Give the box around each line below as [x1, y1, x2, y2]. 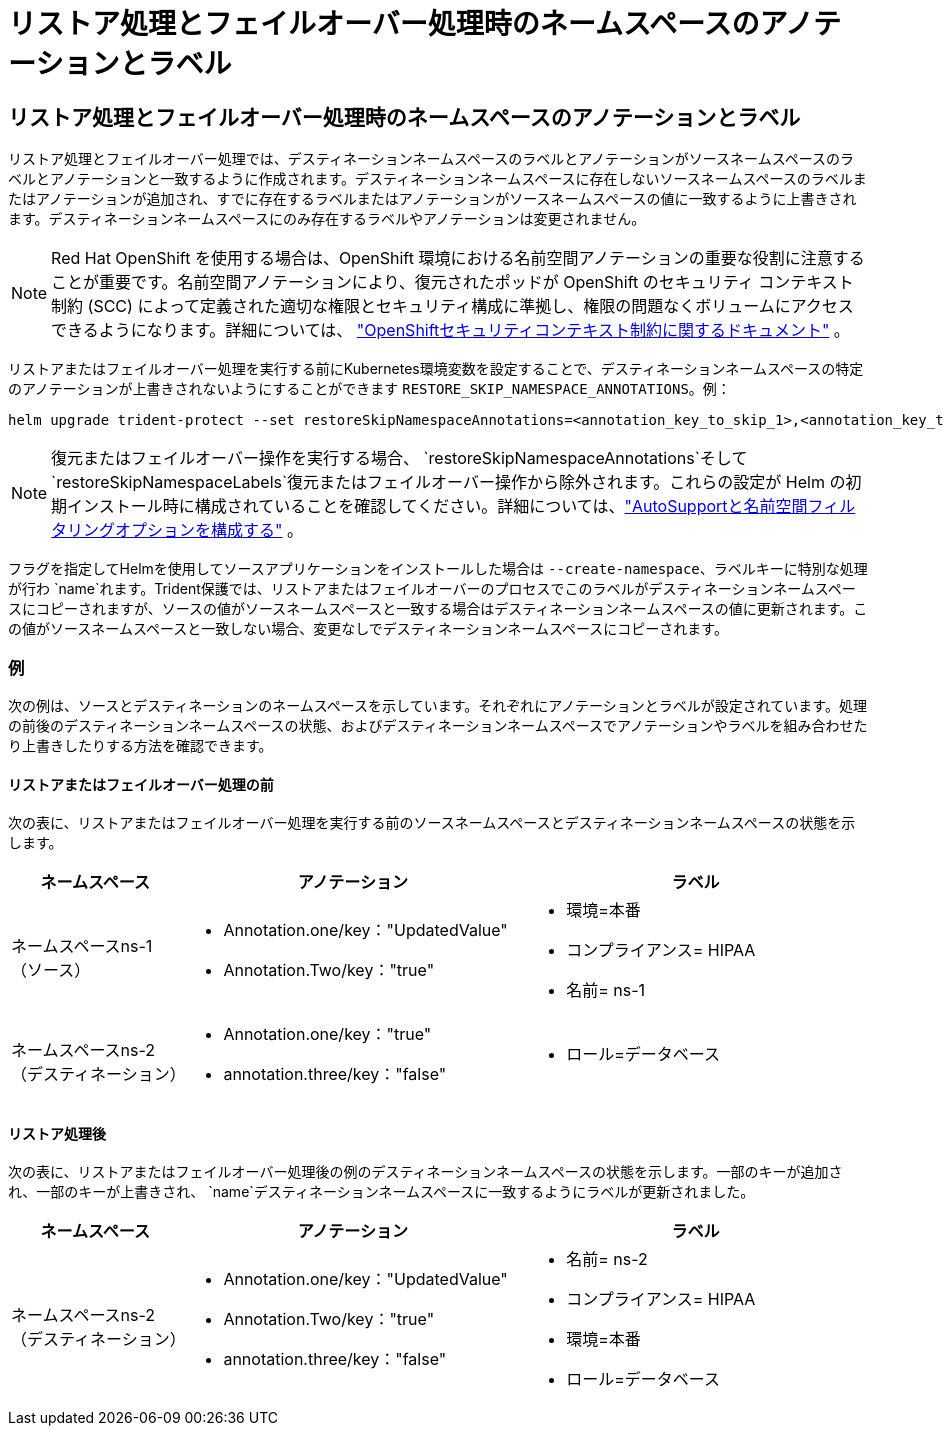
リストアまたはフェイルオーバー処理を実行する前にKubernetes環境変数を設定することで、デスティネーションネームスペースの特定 [8, 360, 864, 378]
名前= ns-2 [566, 1249, 648, 1270]
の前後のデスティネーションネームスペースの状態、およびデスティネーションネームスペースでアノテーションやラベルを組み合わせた [8, 716, 868, 734]
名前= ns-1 [566, 980, 646, 1001]
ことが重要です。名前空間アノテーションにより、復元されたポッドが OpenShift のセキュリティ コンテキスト [51, 272, 854, 293]
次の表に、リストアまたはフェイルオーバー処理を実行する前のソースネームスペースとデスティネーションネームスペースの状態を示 [8, 814, 856, 832]
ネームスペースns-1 [11, 936, 153, 957]
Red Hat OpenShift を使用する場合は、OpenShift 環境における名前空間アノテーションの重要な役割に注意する [51, 248, 865, 269]
